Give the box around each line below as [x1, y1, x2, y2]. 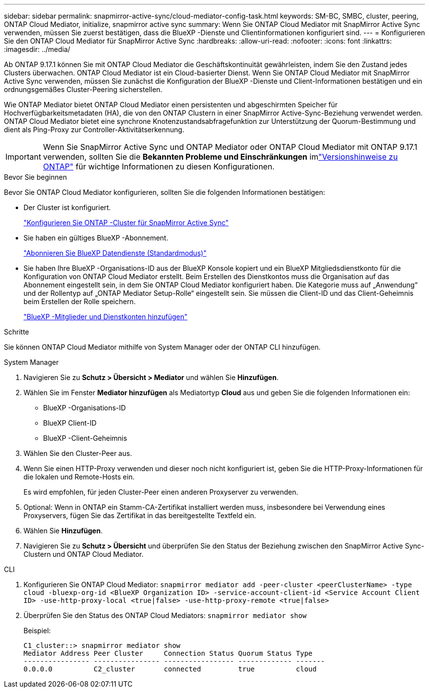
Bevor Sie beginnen [4, 173, 67, 181]
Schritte [4, 328, 29, 336]
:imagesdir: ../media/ [4, 45, 71, 53]
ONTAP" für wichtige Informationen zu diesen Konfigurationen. [43, 162, 275, 171]
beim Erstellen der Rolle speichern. [24, 297, 136, 306]
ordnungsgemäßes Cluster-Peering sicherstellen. [4, 85, 163, 94]
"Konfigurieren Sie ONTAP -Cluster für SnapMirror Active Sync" [24, 218, 229, 227]
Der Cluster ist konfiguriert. [24, 203, 111, 212]
